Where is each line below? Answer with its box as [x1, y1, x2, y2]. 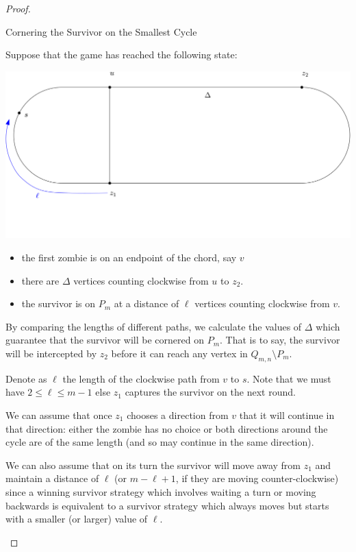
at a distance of [114, 296, 179, 311]
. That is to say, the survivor [220, 333, 340, 347]
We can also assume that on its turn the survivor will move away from [5, 457, 301, 472]
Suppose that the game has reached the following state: [5, 47, 238, 62]
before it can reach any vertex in [111, 346, 248, 360]
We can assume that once [5, 407, 112, 422]
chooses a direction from [127, 407, 229, 422]
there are [21, 273, 60, 287]
